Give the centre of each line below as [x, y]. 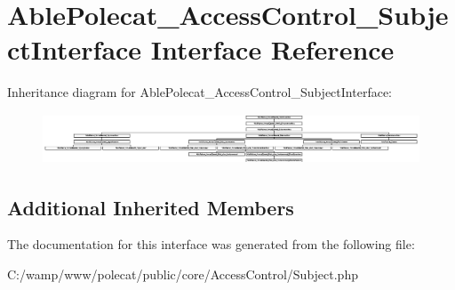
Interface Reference [272, 49]
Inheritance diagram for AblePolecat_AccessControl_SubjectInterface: [200, 92]
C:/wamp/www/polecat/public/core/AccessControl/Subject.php [183, 274]
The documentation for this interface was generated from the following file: [211, 244]
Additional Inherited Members [151, 207]
